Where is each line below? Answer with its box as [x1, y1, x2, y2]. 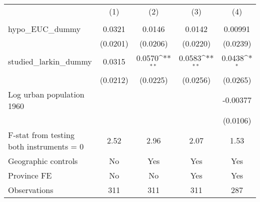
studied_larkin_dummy [8, 55, 92, 67]
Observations [8, 183, 53, 195]
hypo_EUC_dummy [8, 23, 81, 34]
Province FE [8, 169, 52, 181]
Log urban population [8, 88, 84, 100]
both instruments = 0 [8, 140, 84, 152]
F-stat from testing [8, 128, 74, 140]
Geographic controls [8, 154, 78, 166]
